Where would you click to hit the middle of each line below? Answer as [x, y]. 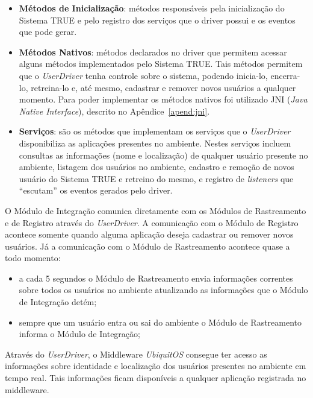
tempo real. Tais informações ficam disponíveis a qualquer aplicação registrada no [156, 378]
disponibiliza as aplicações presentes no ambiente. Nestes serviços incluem [155, 143]
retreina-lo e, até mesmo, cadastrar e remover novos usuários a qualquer [163, 87]
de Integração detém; [58, 302]
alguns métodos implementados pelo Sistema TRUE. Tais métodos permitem [161, 64]
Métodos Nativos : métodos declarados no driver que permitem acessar [153, 52]
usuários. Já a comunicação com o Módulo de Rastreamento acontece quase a [147, 246]
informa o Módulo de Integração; [79, 334]
